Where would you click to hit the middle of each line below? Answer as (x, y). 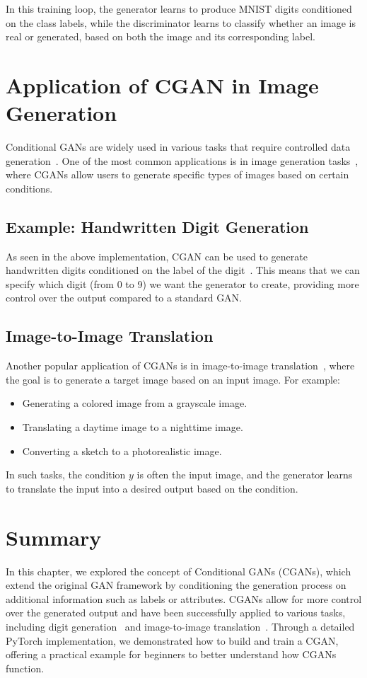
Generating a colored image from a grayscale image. (135, 403)
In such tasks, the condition (66, 475)
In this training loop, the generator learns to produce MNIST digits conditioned (179, 8)
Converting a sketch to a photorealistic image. (122, 450)
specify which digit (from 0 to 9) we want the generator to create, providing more (182, 283)
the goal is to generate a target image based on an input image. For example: (173, 379)
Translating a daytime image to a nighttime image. (133, 427)
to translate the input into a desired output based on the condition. (152, 488)
